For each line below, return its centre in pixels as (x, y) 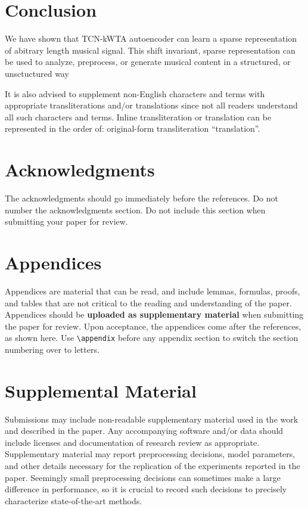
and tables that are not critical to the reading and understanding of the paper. (148, 302)
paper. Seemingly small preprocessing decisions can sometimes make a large (143, 477)
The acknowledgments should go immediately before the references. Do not (142, 198)
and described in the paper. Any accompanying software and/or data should (144, 431)
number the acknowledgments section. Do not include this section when (135, 210)
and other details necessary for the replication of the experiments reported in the (153, 466)
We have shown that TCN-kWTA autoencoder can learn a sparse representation (151, 38)
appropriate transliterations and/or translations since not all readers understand (151, 105)
